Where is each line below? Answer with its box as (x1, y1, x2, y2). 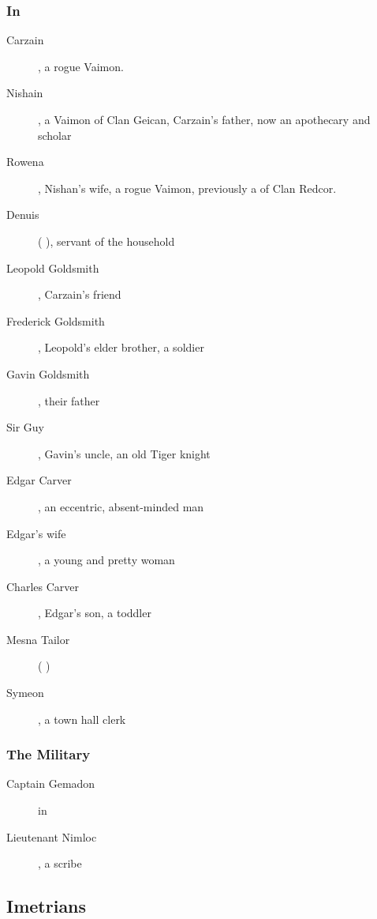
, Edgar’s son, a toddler (38, 605, 151, 621)
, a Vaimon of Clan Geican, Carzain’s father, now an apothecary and (38, 111, 371, 127)
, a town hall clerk (38, 710, 126, 727)
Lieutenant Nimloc (6, 828, 97, 845)
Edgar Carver (6, 472, 72, 488)
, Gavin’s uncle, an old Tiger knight (38, 445, 211, 461)
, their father (38, 392, 100, 409)
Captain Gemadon (6, 775, 95, 792)
